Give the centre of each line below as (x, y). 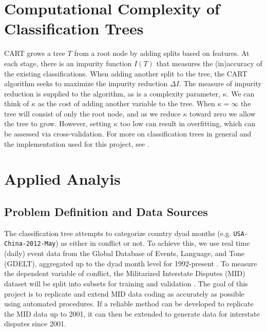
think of (17, 103)
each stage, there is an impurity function (68, 63)
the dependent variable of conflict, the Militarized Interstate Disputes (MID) (125, 273)
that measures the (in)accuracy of (209, 63)
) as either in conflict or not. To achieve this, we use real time (153, 243)
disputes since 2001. (35, 324)
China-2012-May (30, 244)
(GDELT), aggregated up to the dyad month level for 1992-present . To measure (131, 263)
